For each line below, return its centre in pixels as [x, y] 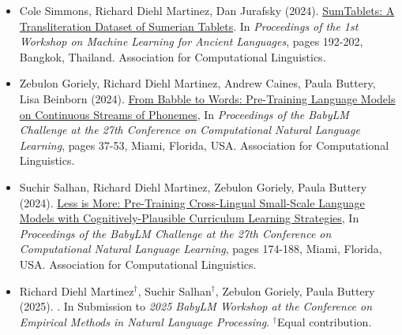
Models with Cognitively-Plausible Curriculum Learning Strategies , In [189, 218]
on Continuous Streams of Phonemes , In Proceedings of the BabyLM [184, 114]
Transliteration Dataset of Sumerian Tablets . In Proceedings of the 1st [189, 26]
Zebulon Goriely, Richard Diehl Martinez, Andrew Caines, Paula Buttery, [197, 83]
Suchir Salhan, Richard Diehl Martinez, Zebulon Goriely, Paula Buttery [193, 186]
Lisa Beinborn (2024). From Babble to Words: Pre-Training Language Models [207, 98]
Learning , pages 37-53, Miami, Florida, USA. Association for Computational [204, 145]
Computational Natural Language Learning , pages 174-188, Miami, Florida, [201, 249]
